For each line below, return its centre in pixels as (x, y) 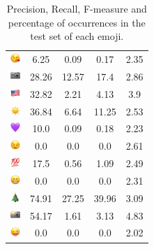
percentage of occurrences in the (77, 22)
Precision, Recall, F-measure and (77, 8)
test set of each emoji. (77, 36)
